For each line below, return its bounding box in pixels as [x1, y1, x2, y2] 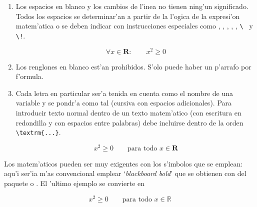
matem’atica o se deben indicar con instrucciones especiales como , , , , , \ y [15, 20, 253, 31]
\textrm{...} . [15, 127, 61, 137]
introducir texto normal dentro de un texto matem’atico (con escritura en [15, 107, 241, 117]
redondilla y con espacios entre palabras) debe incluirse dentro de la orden [15, 117, 243, 127]
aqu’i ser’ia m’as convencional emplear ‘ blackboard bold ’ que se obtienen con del [4, 168, 246, 178]
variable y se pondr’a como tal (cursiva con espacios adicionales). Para [15, 97, 232, 108]
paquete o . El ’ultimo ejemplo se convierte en [4, 178, 145, 188]
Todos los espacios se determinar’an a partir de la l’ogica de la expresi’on [15, 10, 240, 21]
